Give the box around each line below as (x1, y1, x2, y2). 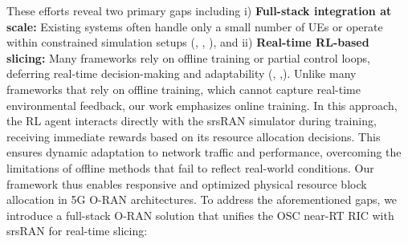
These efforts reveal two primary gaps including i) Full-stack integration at (6, 2, 392, 18)
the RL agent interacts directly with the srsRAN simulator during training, (6, 112, 377, 129)
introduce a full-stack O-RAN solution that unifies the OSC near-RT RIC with (6, 206, 394, 223)
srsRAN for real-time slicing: (6, 222, 148, 239)
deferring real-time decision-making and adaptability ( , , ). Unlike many (6, 65, 357, 82)
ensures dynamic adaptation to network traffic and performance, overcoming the (6, 144, 402, 161)
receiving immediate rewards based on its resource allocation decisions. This (6, 128, 381, 144)
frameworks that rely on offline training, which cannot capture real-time (6, 80, 361, 97)
